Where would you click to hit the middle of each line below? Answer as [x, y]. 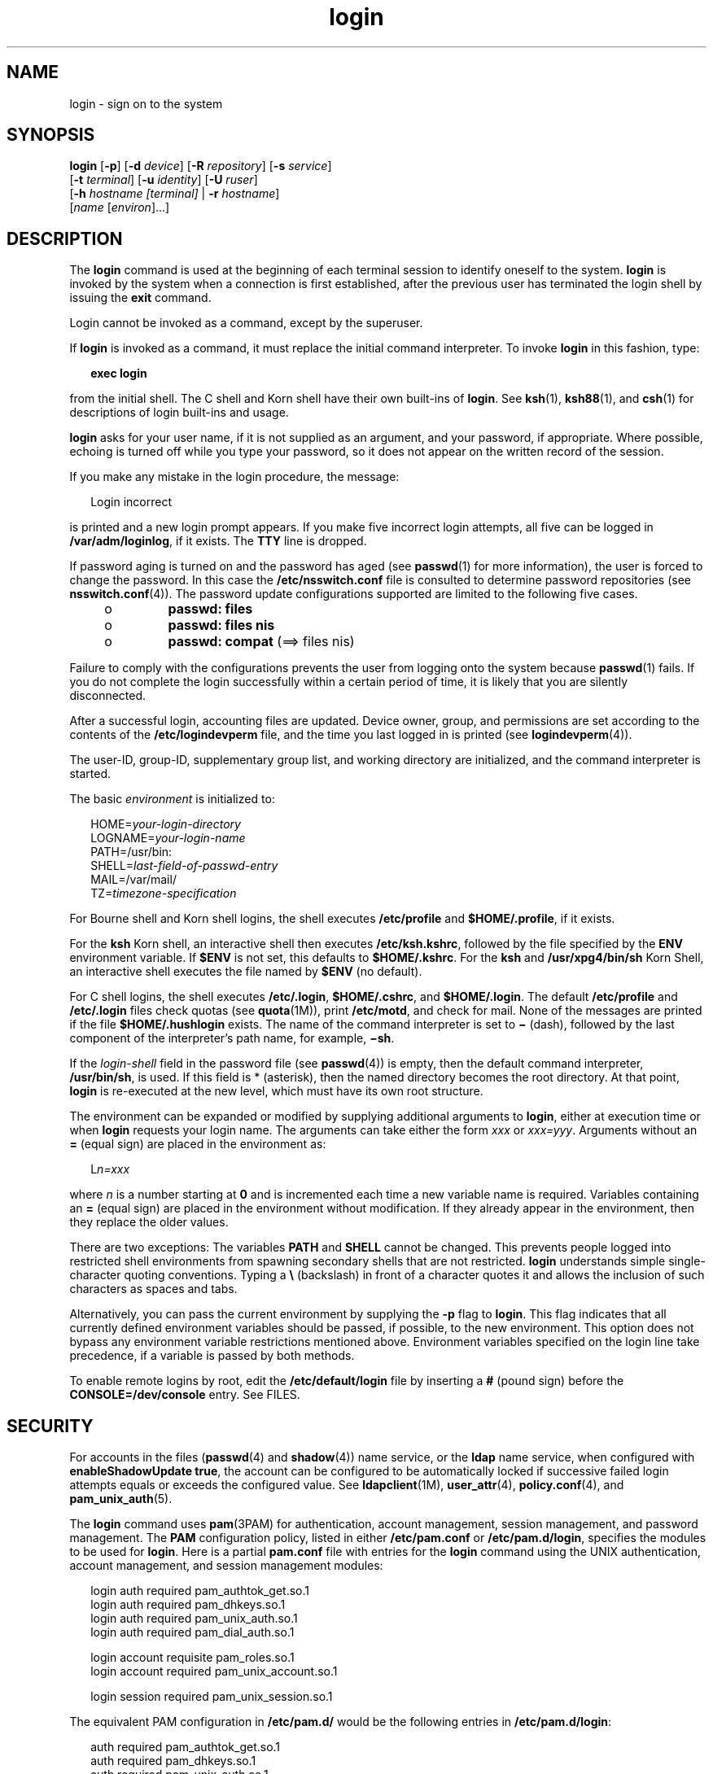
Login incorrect [131, 502]
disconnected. [108, 696]
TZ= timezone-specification [164, 894]
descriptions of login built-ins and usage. [179, 413]
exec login [119, 374]
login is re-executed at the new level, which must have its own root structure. [276, 1091]
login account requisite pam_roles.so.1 [192, 1658]
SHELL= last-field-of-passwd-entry [184, 866]
